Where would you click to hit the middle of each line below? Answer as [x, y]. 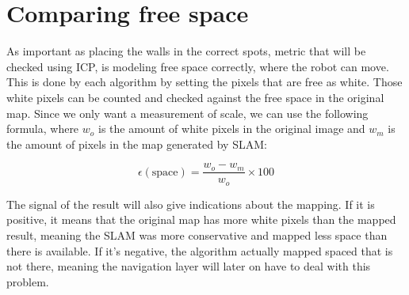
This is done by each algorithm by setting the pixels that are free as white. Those [204, 82]
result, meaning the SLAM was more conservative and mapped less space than [197, 234]
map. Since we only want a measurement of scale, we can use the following [187, 113]
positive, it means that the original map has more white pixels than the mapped [201, 219]
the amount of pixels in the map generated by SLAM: [137, 144]
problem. [28, 281]
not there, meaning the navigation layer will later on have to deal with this [189, 266]
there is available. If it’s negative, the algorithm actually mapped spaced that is [200, 250]
